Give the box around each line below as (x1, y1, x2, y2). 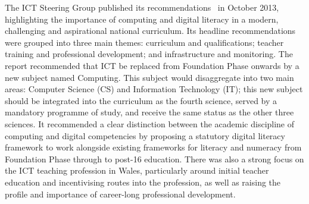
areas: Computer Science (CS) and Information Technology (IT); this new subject (5, 83, 303, 95)
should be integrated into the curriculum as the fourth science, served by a (5, 94, 277, 106)
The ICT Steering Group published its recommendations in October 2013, (5, 1, 279, 13)
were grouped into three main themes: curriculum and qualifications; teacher (5, 36, 284, 48)
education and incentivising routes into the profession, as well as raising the (5, 175, 281, 188)
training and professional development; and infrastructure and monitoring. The (5, 48, 293, 60)
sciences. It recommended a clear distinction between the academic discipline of (5, 117, 295, 130)
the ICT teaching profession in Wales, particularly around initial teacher (5, 164, 269, 177)
